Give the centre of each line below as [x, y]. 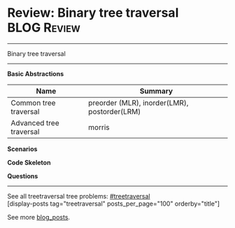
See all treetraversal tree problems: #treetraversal [79, 196]
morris [99, 127]
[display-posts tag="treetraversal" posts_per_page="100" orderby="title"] [114, 204]
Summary [156, 91]
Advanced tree [35, 122]
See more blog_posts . [39, 217]
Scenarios [22, 149]
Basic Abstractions [36, 73]
